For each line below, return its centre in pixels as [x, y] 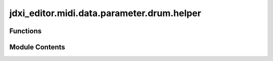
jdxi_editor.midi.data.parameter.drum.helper [105, 13]
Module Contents [37, 47]
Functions [26, 31]
